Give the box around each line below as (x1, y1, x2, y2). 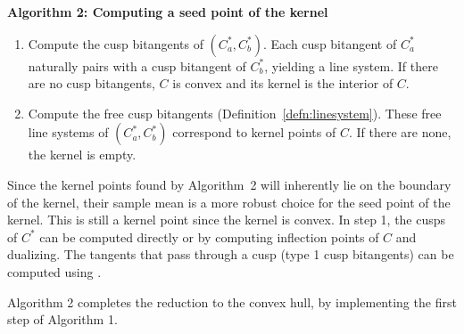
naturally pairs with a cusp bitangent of (28, 56, 246, 75)
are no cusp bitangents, (28, 74, 155, 93)
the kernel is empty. (28, 145, 137, 164)
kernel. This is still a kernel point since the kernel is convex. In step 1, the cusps (7, 210, 446, 229)
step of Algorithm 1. (7, 310, 118, 329)
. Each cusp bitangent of (263, 34, 397, 53)
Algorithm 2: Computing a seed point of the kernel (7, 3, 328, 20)
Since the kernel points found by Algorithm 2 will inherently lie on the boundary (7, 175, 452, 193)
